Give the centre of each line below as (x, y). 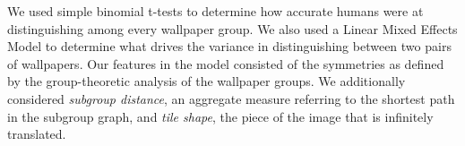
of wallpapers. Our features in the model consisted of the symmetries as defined (226, 63)
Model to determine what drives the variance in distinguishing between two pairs (229, 46)
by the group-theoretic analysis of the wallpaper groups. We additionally (207, 81)
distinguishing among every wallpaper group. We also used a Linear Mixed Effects (232, 28)
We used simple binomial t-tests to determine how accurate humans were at (215, 11)
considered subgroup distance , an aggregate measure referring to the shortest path (231, 98)
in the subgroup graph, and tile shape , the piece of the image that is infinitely (220, 116)
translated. (37, 134)
